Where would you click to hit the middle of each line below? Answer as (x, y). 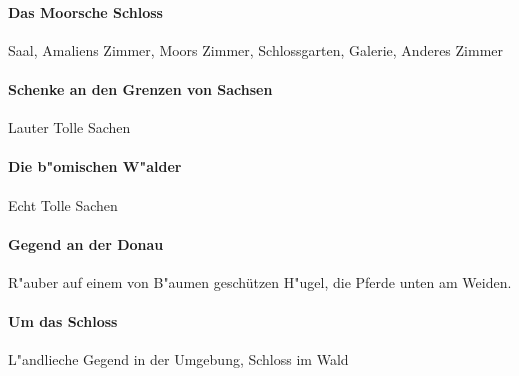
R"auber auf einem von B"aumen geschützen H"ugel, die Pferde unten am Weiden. (260, 281)
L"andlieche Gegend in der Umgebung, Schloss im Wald (178, 359)
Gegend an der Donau (86, 243)
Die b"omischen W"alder (95, 166)
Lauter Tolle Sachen (69, 127)
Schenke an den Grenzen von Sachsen (140, 88)
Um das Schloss (63, 321)
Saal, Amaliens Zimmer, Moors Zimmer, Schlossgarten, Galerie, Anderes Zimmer (255, 49)
